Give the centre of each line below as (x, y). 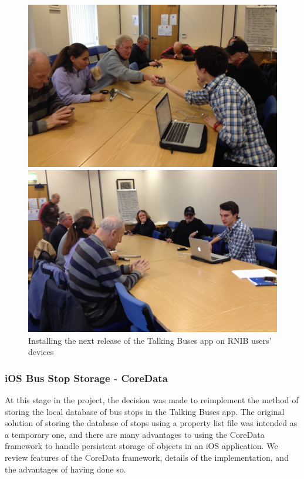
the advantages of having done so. (65, 469)
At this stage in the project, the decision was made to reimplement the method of (152, 399)
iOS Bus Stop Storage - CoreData (86, 378)
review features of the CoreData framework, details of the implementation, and (147, 457)
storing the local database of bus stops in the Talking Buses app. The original (145, 411)
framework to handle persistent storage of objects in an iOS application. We (141, 446)
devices (41, 352)
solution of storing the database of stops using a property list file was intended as (151, 423)
